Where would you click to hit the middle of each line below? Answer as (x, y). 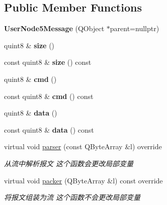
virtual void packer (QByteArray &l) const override (83, 180)
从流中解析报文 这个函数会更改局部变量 (69, 163)
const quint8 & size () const (48, 62)
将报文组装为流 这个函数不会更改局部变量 (72, 197)
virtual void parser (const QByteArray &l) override (83, 146)
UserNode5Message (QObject (54, 28)
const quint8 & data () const (49, 129)
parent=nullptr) (135, 28)
